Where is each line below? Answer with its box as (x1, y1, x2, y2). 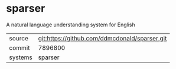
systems (9, 53, 32, 61)
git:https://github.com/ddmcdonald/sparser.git (38, 34, 167, 42)
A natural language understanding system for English (6, 21, 136, 28)
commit (9, 43, 30, 51)
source (9, 34, 28, 42)
